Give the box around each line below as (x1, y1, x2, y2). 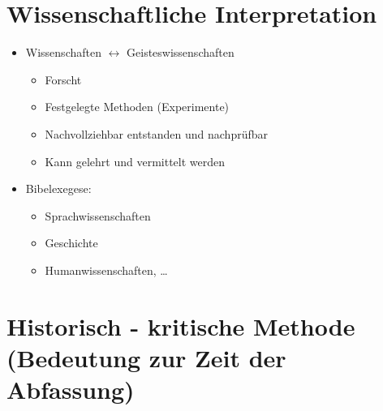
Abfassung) (6, 373, 135, 406)
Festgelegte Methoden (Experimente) (45, 98, 230, 115)
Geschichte (45, 234, 98, 251)
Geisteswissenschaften (127, 44, 235, 61)
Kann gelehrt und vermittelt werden (45, 152, 226, 169)
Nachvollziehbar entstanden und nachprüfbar (45, 125, 269, 142)
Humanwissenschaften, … (45, 261, 168, 278)
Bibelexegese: (25, 180, 92, 197)
